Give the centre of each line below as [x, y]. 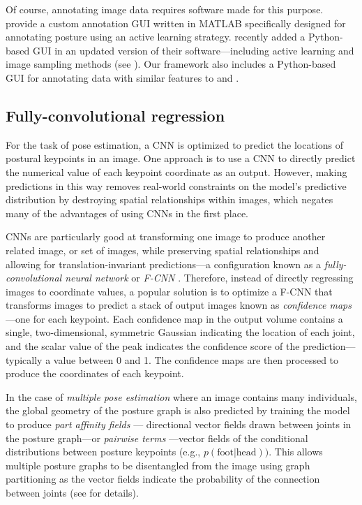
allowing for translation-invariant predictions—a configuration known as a [163, 264]
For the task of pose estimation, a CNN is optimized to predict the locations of [175, 144]
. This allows [296, 452]
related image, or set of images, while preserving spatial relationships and [163, 250]
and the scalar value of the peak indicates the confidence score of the [153, 346]
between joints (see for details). [72, 493]
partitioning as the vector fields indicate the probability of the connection [163, 479]
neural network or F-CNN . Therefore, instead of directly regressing [209, 278]
